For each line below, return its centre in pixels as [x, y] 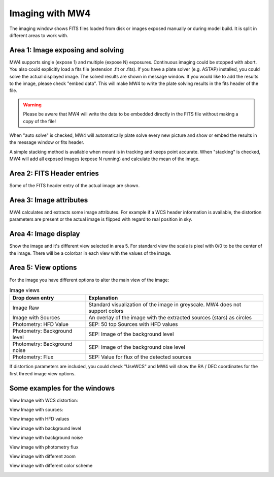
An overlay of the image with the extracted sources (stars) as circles [170, 318]
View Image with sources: [36, 410]
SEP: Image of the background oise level [137, 347]
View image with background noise [46, 438]
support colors [106, 311]
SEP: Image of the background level [131, 334]
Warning [32, 105]
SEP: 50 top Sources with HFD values [133, 324]
